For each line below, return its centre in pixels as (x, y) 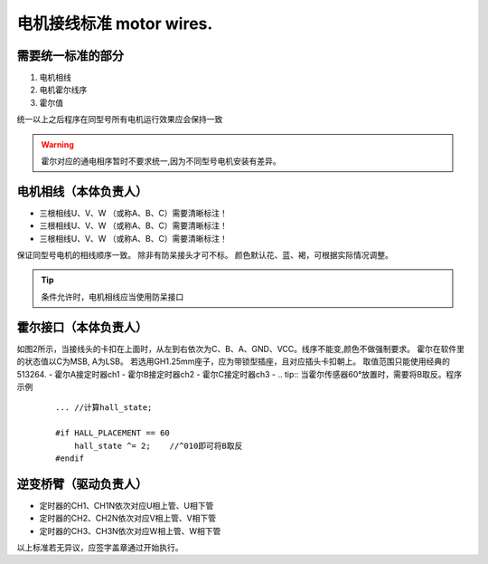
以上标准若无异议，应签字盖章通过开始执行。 (100, 547)
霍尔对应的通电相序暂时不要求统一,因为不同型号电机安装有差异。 (161, 161)
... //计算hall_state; (104, 408)
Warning (57, 144)
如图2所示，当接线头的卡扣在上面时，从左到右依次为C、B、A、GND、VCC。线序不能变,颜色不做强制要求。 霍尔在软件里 (241, 349)
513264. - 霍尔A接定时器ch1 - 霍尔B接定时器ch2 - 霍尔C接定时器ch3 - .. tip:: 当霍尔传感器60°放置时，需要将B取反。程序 (239, 374)
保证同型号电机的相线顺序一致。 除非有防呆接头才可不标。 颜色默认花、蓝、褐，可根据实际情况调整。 (205, 255)
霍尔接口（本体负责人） (82, 327)
